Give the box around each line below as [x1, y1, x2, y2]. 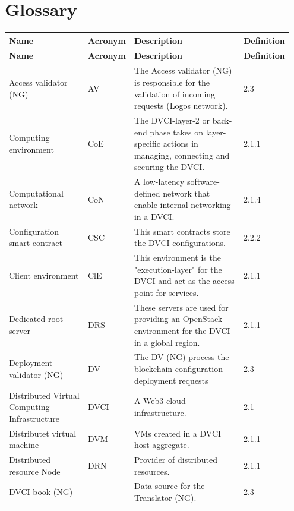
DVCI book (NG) [9, 485, 73, 498]
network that [163, 187, 210, 199]
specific [134, 137, 160, 150]
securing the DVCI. [134, 160, 205, 173]
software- [186, 175, 220, 188]
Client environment [9, 269, 79, 281]
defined [134, 187, 160, 199]
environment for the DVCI [134, 324, 230, 337]
